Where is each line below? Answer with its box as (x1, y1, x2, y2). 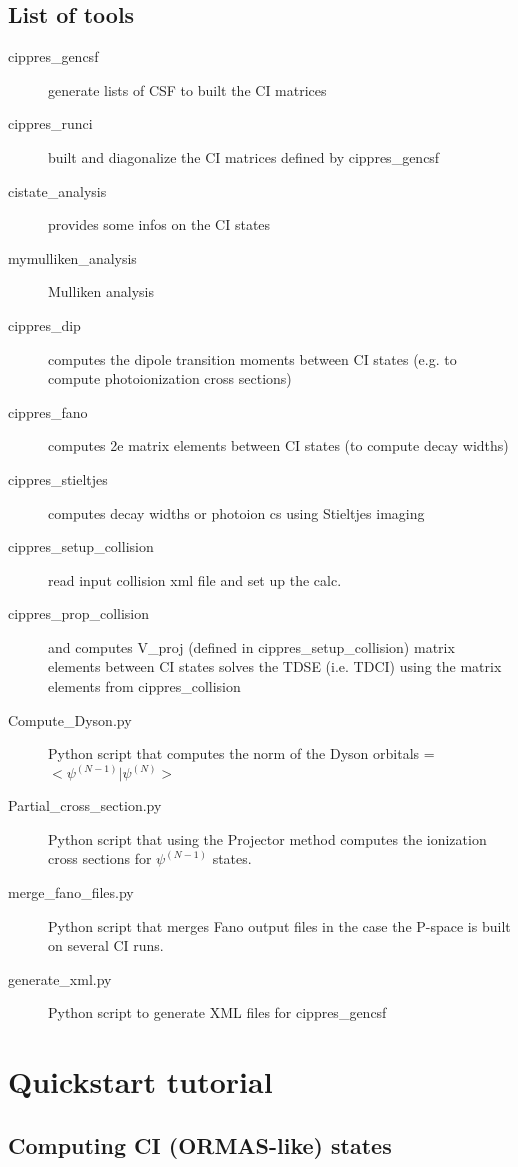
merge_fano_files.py (8, 882, 134, 903)
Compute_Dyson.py (8, 709, 132, 730)
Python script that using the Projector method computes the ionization (48, 828, 487, 849)
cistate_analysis (8, 180, 107, 201)
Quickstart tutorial (8, 1061, 273, 1102)
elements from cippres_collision (48, 676, 241, 697)
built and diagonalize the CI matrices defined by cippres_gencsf (48, 146, 440, 167)
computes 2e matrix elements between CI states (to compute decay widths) (48, 435, 509, 456)
